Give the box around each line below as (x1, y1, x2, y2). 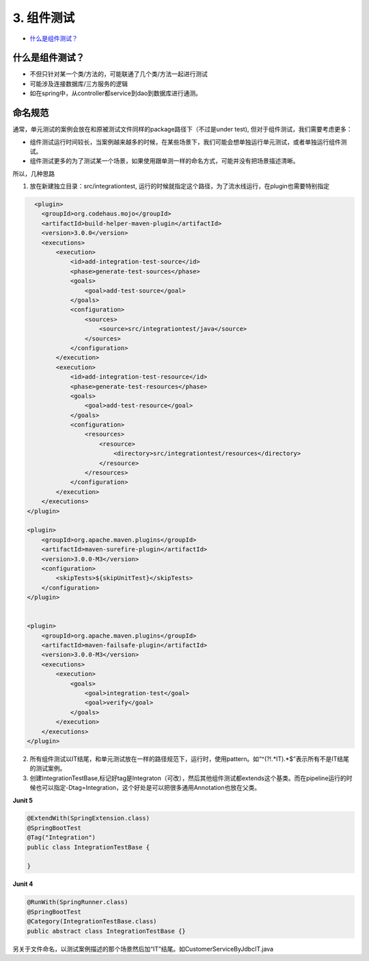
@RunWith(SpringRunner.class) (27, 898, 128, 906)
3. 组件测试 (12, 10, 75, 25)
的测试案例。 (29, 764, 66, 773)
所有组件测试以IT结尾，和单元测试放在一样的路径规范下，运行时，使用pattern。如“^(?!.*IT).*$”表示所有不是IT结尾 (29, 754, 350, 763)
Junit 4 (12, 880, 33, 888)
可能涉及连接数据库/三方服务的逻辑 (29, 79, 128, 88)
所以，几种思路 (12, 169, 55, 177)
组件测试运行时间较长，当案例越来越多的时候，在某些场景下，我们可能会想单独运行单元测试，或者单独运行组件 (29, 138, 341, 146)
